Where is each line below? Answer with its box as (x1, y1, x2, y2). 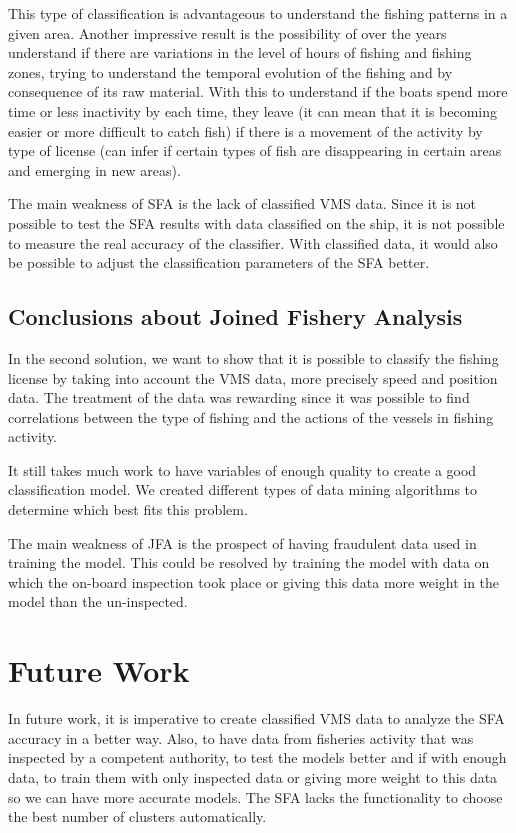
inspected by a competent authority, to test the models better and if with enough (8, 747, 507, 768)
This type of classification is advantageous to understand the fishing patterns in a (8, 3, 508, 23)
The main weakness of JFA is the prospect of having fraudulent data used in (8, 532, 477, 553)
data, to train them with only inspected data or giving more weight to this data (8, 766, 498, 787)
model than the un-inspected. (8, 591, 188, 612)
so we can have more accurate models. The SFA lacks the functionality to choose (8, 786, 503, 807)
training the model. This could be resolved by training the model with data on (8, 552, 490, 573)
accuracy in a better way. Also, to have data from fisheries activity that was (8, 727, 474, 748)
